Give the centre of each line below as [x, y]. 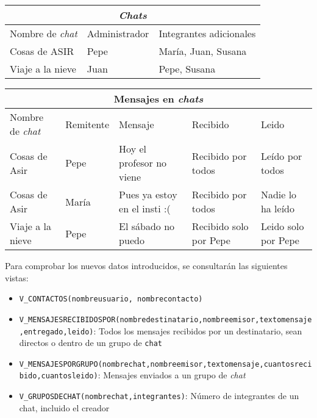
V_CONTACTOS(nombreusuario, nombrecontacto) [111, 299]
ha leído [278, 208]
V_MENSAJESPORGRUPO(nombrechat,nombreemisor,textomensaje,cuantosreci [166, 364]
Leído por [281, 156]
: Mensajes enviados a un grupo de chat [172, 375]
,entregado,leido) [56, 332]
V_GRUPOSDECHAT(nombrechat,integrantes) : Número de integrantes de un [159, 396]
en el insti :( [145, 208]
